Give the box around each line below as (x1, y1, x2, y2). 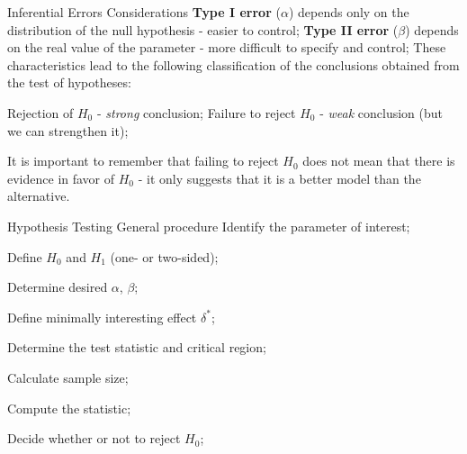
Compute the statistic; (7, 398, 131, 417)
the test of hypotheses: (7, 73, 131, 92)
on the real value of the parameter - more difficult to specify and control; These (7, 38, 446, 57)
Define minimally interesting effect (7, 307, 197, 326)
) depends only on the (288, 3, 409, 21)
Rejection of (7, 103, 74, 122)
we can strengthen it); (7, 121, 129, 140)
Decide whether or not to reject (7, 429, 181, 448)
